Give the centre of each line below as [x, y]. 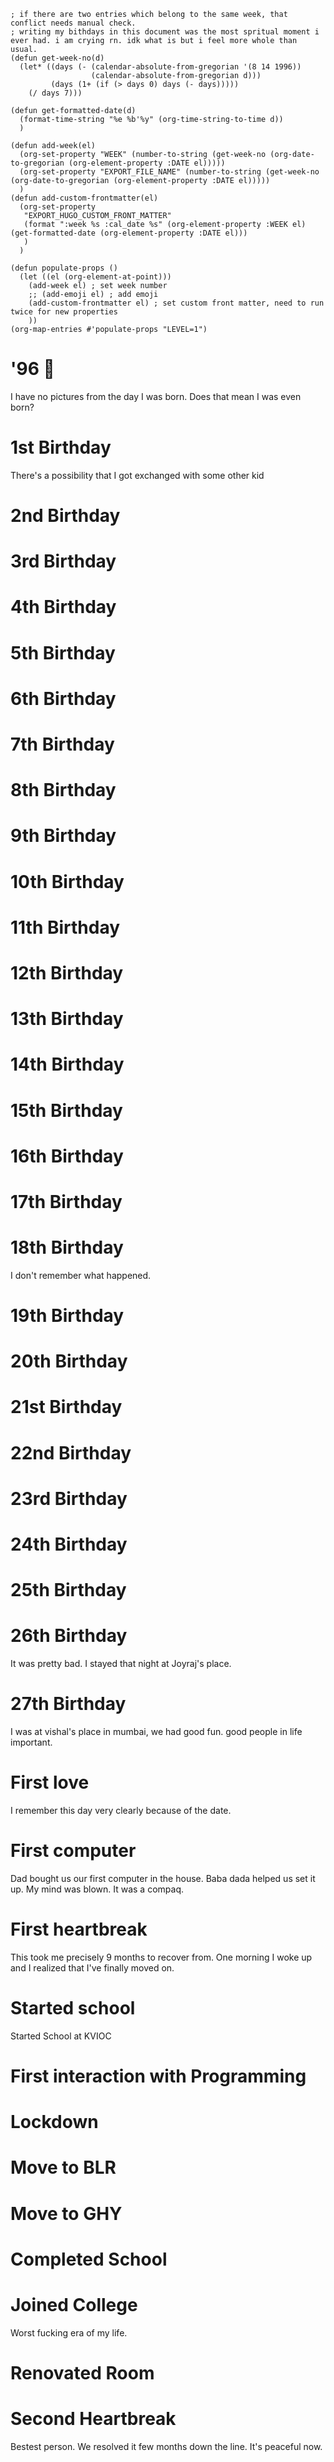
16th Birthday [67, 1156]
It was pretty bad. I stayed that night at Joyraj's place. [121, 1664]
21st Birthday [66, 1407]
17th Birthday [66, 1201]
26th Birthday [69, 1636]
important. [31, 1742]
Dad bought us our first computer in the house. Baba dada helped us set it [163, 1878]
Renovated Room [82, 2372]
